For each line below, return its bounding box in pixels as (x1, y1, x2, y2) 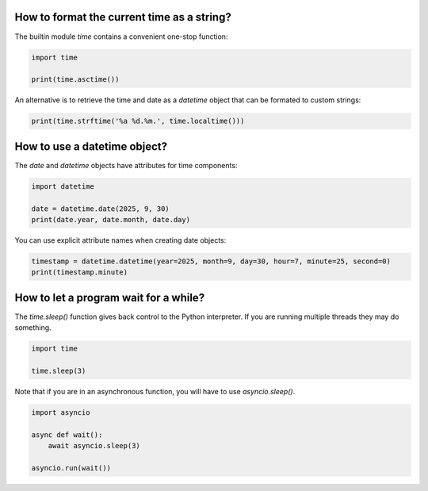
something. (14, 323, 52, 332)
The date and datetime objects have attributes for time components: (14, 160, 238, 170)
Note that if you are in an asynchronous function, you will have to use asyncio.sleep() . (14, 386, 296, 396)
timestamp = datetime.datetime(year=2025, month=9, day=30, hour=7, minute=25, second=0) (31, 256, 392, 266)
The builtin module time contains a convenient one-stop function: (14, 32, 228, 41)
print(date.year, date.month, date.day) (31, 215, 190, 224)
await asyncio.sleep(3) (48, 441, 140, 451)
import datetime (31, 182, 95, 190)
